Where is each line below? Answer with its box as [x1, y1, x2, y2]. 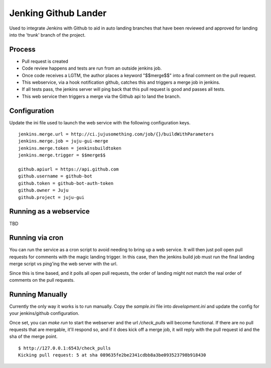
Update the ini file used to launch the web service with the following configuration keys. [9, 119, 191, 125]
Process [9, 45, 36, 54]
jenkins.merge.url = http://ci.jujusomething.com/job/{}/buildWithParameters [18, 131, 214, 137]
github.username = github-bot [18, 173, 93, 179]
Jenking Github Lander [9, 8, 107, 19]
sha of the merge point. [9, 333, 58, 339]
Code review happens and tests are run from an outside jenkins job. [22, 65, 162, 71]
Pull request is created [22, 58, 69, 64]
